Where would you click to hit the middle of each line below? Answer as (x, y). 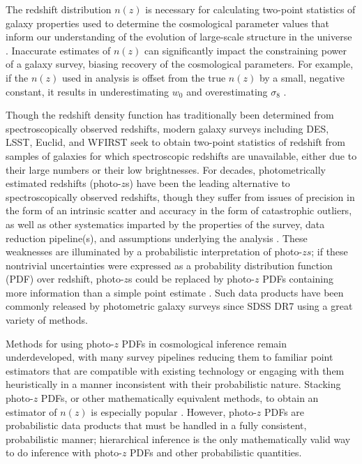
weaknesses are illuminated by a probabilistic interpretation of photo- (154, 252)
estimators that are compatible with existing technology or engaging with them (175, 370)
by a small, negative (302, 77)
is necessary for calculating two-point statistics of (250, 9)
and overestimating (227, 91)
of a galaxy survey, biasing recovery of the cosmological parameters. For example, (180, 64)
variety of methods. (47, 320)
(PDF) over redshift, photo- (65, 279)
